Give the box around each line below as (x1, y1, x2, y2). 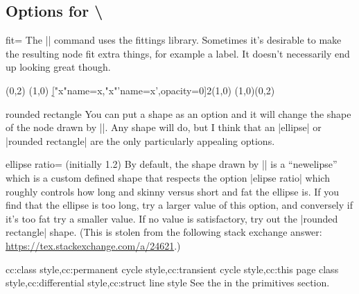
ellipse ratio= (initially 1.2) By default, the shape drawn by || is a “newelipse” (6, 157, 338, 171)
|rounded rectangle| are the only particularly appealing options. (6, 133, 275, 148)
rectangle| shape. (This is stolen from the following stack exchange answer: (6, 225, 322, 239)
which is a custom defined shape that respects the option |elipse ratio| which (6, 170, 330, 184)
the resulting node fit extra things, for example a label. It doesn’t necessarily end (6, 46, 350, 60)
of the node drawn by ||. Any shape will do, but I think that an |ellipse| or (6, 120, 322, 135)
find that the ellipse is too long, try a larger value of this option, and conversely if (6, 198, 353, 212)
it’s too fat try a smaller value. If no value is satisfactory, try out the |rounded (6, 211, 338, 225)
